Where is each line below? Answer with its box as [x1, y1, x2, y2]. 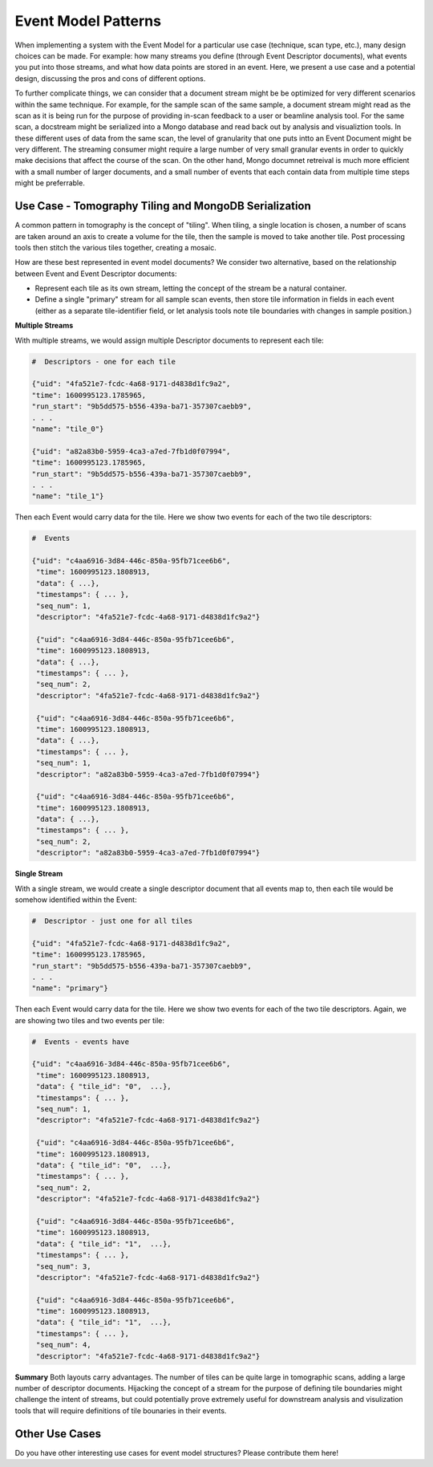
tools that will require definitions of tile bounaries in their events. [14, 1405, 227, 1416]
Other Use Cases [14, 1427, 102, 1441]
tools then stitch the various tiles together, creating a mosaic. [14, 242, 216, 252]
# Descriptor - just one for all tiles [31, 916, 192, 925]
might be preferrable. [14, 178, 86, 188]
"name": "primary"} [31, 984, 108, 993]
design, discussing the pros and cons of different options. [14, 73, 206, 83]
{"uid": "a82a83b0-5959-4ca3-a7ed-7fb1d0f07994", [31, 446, 231, 456]
